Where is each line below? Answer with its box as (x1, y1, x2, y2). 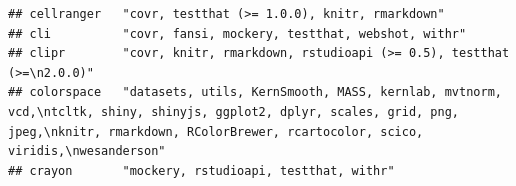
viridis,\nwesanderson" (8, 144, 166, 159)
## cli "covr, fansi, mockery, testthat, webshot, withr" (8, 26, 467, 41)
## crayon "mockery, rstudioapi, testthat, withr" (8, 163, 395, 178)
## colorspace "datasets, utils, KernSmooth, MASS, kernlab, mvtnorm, (8, 85, 502, 100)
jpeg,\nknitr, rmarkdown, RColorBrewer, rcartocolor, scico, (8, 124, 424, 139)
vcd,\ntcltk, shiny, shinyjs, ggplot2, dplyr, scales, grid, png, (8, 104, 460, 119)
